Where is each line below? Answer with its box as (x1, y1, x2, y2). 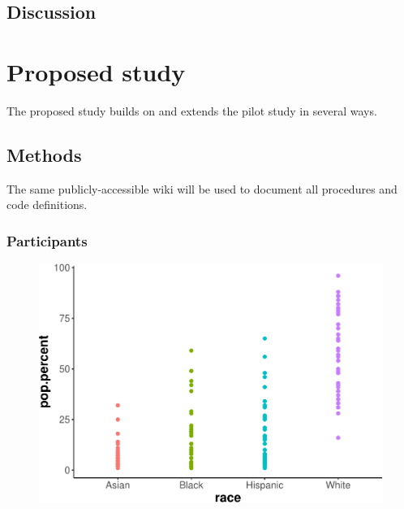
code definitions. (6, 196, 88, 213)
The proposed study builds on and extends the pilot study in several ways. (6, 102, 377, 119)
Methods (6, 141, 82, 167)
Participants (6, 230, 88, 250)
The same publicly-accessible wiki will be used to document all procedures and (6, 180, 398, 197)
